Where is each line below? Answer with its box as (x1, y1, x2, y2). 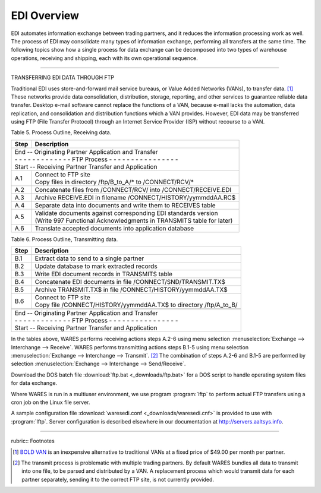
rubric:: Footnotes (11, 437, 55, 445)
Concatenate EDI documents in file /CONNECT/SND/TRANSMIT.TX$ (34, 278, 226, 286)
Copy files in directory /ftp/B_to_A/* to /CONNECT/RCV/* (34, 178, 194, 186)
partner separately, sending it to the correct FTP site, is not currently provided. (21, 476, 214, 483)
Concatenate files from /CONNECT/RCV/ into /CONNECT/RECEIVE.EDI (34, 185, 232, 194)
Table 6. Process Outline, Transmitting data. (11, 235, 118, 243)
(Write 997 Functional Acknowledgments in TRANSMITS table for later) (34, 216, 233, 225)
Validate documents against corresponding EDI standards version (34, 208, 218, 217)
